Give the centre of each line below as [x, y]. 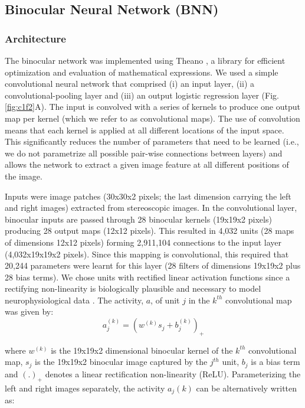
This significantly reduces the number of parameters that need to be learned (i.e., [152, 141]
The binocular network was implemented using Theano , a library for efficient [145, 60]
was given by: [29, 311]
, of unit [165, 300]
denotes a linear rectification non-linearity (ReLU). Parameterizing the [173, 373]
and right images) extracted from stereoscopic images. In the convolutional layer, [151, 208]
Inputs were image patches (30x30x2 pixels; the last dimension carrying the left [148, 196]
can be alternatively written [247, 388]
